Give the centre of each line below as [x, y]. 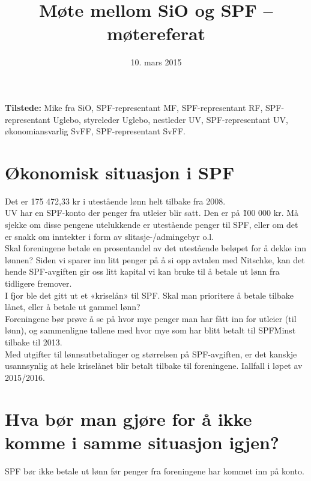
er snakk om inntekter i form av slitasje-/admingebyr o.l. [110, 236]
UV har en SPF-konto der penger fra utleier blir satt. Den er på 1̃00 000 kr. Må [152, 213]
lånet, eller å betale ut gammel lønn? [73, 307]
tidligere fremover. [38, 283]
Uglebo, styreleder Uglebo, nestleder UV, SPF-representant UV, [171, 119]
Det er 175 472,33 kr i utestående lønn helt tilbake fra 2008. [115, 201]
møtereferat [156, 33]
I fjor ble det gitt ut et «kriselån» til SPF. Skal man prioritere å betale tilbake [149, 295]
